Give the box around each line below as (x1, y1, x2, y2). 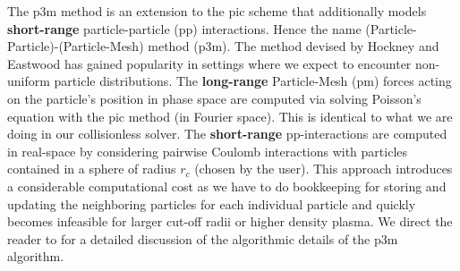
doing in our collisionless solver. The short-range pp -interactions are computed (7, 124, 447, 143)
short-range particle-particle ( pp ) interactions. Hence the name (7, 19, 362, 38)
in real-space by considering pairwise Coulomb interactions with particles (7, 141, 408, 160)
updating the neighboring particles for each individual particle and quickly (7, 194, 416, 213)
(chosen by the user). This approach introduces (194, 159, 453, 178)
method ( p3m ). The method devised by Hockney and (148, 37, 439, 55)
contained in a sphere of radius (7, 159, 176, 178)
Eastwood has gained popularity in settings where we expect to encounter (7, 54, 412, 72)
